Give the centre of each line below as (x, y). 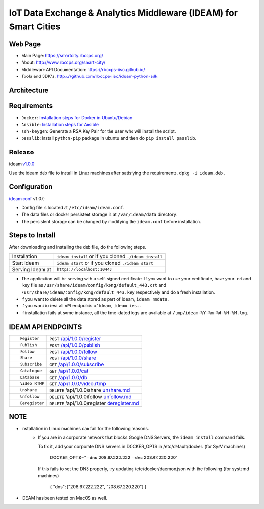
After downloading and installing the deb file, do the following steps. (78, 247)
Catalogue (31, 371)
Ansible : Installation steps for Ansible (60, 125)
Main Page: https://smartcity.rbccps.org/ (62, 55)
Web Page (25, 44)
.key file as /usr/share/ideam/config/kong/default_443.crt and (94, 285)
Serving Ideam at (32, 269)
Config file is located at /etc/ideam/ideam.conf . (73, 207)
